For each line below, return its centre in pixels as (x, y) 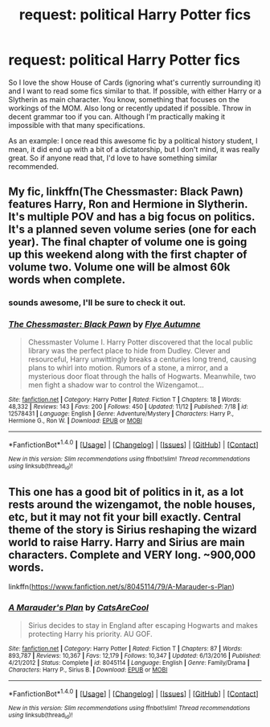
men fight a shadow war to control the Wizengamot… (116, 385)
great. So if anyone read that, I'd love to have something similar (113, 158)
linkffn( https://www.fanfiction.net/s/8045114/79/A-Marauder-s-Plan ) (121, 587)
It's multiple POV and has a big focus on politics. (132, 217)
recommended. (33, 166)
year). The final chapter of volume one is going (128, 242)
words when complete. (67, 280)
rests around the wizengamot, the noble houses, (132, 504)
